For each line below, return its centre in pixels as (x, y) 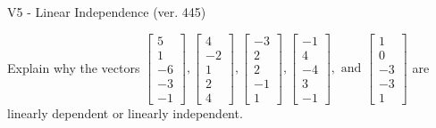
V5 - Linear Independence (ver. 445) (107, 12)
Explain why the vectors (74, 67)
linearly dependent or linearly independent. (125, 112)
